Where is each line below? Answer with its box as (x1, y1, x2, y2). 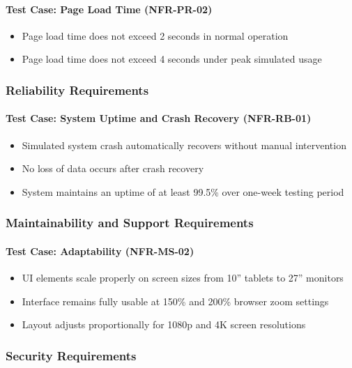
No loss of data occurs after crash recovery (22, 161, 204, 176)
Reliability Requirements (6, 81, 149, 98)
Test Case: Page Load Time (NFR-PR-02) (6, 1, 213, 16)
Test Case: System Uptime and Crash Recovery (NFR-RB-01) (6, 111, 312, 125)
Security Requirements (6, 346, 137, 364)
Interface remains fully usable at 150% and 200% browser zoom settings (22, 293, 329, 308)
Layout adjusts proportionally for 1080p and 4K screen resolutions (22, 317, 306, 332)
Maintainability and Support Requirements (6, 214, 254, 231)
